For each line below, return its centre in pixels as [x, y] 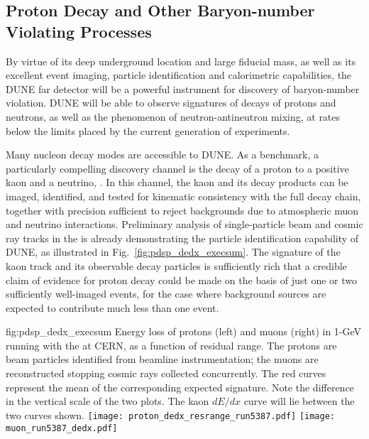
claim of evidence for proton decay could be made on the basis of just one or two [181, 280]
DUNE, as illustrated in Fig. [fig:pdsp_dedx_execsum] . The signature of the [173, 252]
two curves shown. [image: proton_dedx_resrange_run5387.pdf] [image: [170, 414]
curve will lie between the [299, 401]
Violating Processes [79, 31]
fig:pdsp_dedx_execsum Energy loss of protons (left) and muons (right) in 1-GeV [184, 331]
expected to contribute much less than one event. [112, 307]
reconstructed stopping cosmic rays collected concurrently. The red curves [166, 373]
